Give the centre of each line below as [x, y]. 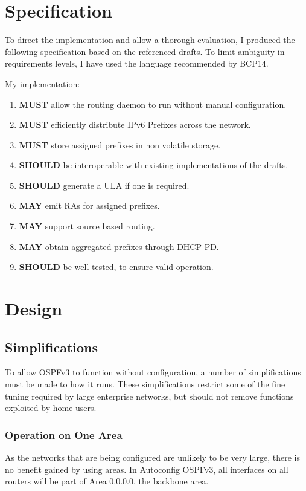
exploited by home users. [51, 408]
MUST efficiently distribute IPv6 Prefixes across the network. [135, 124]
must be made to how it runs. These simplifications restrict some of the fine [145, 384]
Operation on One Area [64, 434]
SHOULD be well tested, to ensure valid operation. [116, 267]
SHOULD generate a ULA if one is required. [104, 185]
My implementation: [43, 83]
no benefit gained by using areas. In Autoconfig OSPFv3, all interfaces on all [147, 469]
